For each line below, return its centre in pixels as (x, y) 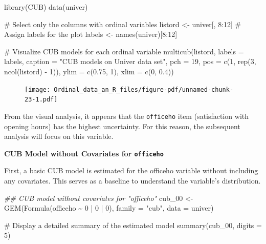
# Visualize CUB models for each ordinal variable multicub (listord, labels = (124, 51)
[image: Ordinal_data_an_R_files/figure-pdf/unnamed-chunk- (129, 89)
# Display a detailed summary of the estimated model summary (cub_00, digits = (133, 225)
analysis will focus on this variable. (59, 136)
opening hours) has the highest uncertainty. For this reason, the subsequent (122, 126)
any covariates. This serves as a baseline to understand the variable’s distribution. (132, 180)
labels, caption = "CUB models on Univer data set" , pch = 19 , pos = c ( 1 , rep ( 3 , (130, 61)
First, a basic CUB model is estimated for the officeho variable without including (131, 170)
